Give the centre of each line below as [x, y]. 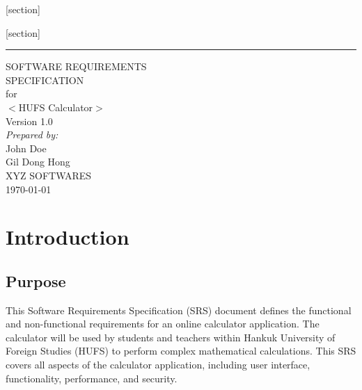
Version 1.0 [29, 121]
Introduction [68, 237]
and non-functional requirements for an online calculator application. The [163, 324]
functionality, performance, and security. [92, 378]
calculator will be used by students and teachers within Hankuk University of [171, 337]
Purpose [36, 281]
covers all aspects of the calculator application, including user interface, [158, 365]
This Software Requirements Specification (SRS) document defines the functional [179, 310]
